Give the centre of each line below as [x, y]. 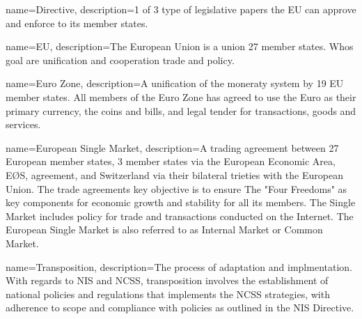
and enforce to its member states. [77, 23]
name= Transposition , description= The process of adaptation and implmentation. [179, 266]
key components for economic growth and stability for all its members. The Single [181, 202]
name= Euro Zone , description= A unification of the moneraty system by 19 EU [175, 83]
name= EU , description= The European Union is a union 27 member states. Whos [180, 46]
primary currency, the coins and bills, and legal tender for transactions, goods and [181, 110]
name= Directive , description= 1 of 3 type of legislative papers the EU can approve [181, 9]
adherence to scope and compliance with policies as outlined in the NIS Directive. [180, 308]
